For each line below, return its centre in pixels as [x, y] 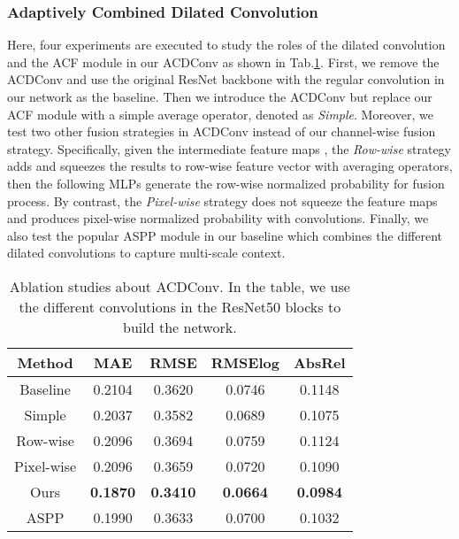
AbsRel [319, 362]
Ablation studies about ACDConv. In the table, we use [180, 286]
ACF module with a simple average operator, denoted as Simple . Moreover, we [220, 114]
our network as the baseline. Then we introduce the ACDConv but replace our [220, 96]
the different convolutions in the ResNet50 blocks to [180, 306]
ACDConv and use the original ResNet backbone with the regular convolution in [226, 79]
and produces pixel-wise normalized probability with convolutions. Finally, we [218, 218]
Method [45, 362]
